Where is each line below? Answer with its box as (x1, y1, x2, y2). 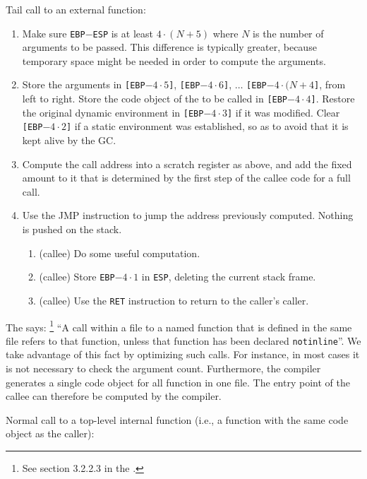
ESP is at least (92, 25, 153, 40)
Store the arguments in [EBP (22, 77, 145, 92)
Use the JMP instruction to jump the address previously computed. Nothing (22, 208, 354, 223)
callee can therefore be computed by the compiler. (6, 389, 222, 403)
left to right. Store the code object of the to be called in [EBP (22, 91, 288, 106)
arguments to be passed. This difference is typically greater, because (22, 40, 317, 54)
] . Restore (311, 91, 355, 106)
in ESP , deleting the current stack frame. (141, 269, 316, 284)
